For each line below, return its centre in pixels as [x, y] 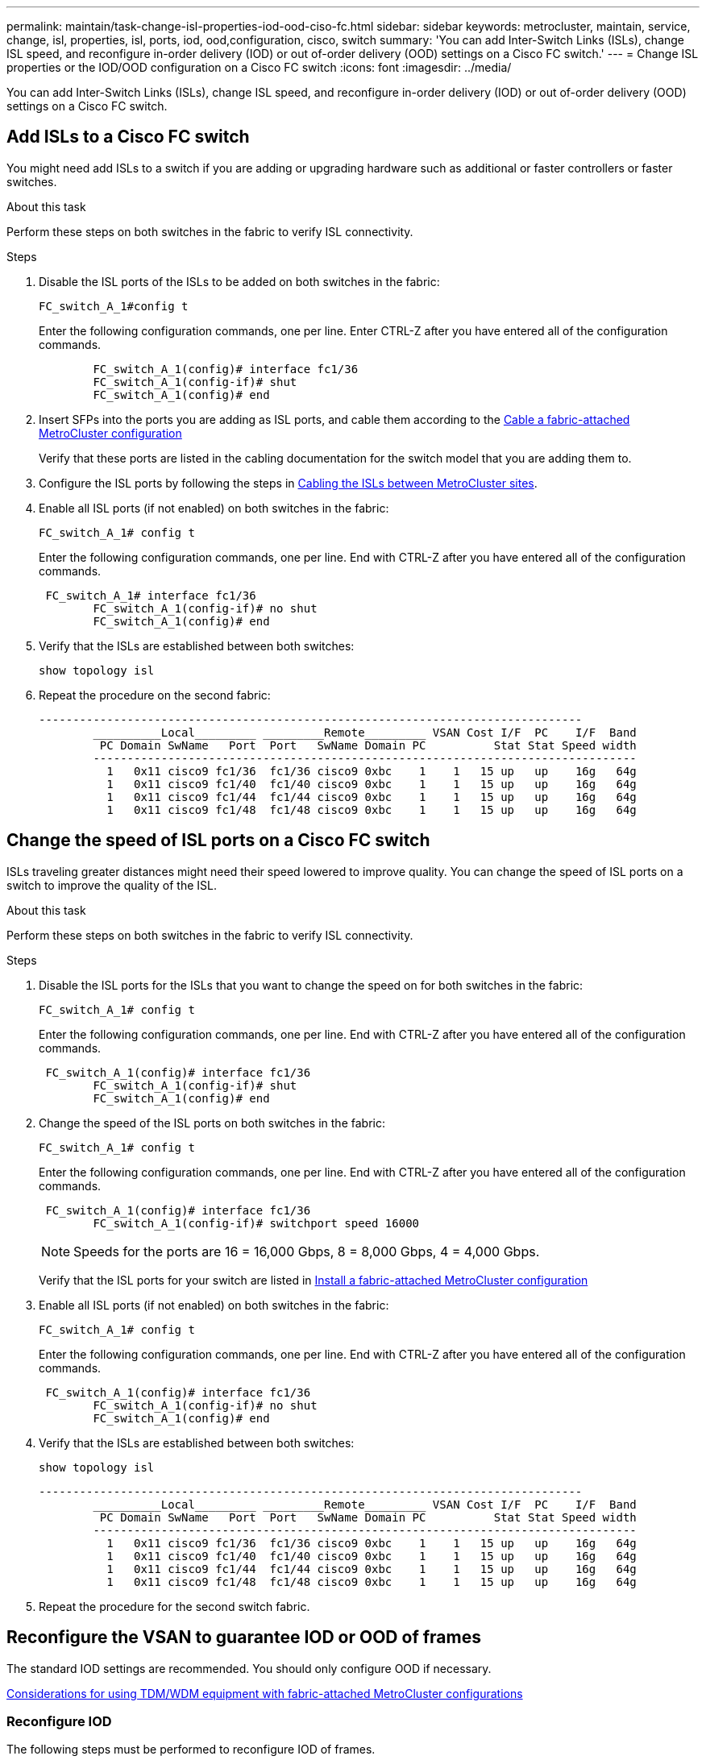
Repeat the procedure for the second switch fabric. [174, 1606]
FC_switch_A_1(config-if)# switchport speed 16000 [256, 1223]
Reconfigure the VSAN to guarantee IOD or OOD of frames [244, 1638]
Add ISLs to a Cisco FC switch [128, 137]
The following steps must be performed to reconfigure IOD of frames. [191, 1750]
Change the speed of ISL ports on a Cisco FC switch [218, 841]
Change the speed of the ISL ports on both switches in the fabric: [212, 1123]
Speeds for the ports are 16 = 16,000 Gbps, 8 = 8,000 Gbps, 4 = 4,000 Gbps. [307, 1251]
